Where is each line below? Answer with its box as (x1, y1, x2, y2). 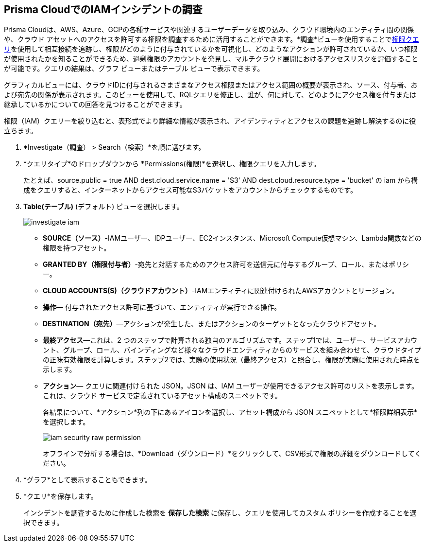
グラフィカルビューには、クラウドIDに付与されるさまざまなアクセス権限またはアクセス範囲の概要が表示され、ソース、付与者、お (4, 81, 418, 89)
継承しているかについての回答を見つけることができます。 (4, 100, 187, 109)
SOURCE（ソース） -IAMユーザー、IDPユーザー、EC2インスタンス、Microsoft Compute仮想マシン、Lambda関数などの (43, 234, 422, 243)
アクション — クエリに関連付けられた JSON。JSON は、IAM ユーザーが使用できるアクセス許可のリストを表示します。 (43, 382, 418, 390)
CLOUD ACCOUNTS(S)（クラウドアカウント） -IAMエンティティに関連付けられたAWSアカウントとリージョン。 (43, 286, 399, 295)
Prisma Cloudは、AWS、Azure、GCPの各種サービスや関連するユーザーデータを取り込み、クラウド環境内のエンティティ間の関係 (4, 25, 414, 34)
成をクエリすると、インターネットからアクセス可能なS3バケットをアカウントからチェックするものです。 (23, 186, 357, 194)
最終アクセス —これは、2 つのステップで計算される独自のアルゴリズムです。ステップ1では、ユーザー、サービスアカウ (43, 336, 418, 345)
